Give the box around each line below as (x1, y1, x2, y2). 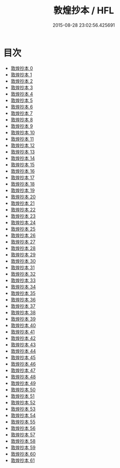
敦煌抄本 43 (10, 341, 36, 348)
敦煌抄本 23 (10, 213, 36, 219)
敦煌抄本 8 (10, 116, 33, 122)
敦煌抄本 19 (10, 187, 35, 193)
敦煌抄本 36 (10, 296, 36, 302)
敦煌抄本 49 (10, 380, 36, 386)
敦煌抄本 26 (10, 232, 36, 238)
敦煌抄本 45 (10, 354, 36, 361)
